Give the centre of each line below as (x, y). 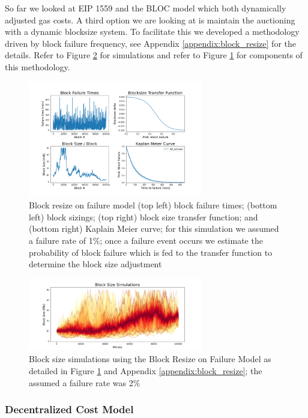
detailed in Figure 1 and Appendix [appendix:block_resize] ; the (146, 370)
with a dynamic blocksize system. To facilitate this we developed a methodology (152, 32)
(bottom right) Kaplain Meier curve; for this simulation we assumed (154, 229)
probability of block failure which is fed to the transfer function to (151, 252)
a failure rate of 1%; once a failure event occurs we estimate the (146, 240)
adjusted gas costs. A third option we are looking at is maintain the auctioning (150, 20)
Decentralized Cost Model (69, 409)
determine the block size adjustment (95, 264)
